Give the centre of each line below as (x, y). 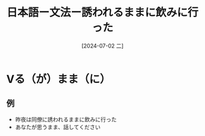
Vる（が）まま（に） (59, 79)
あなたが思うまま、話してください (58, 127)
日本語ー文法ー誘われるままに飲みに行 (103, 13)
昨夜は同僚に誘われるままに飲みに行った (66, 119)
